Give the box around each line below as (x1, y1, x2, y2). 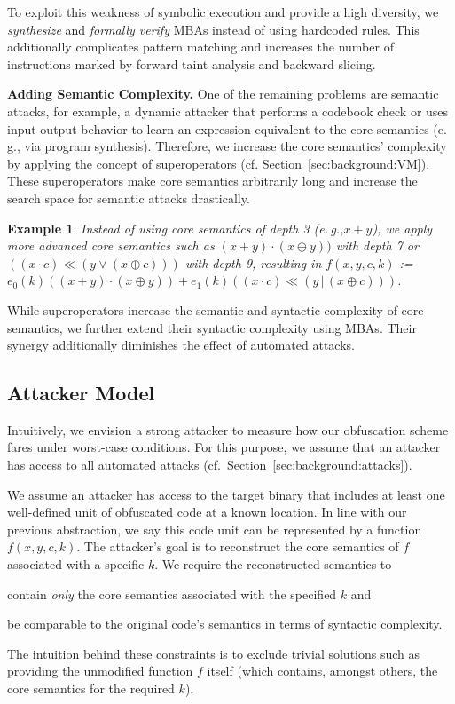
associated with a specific (7, 555, 145, 573)
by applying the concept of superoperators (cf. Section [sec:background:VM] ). (7, 154, 430, 172)
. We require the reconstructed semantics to (154, 555, 392, 573)
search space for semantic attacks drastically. (7, 188, 250, 207)
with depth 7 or (335, 236, 419, 255)
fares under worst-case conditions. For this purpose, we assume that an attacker (7, 438, 441, 456)
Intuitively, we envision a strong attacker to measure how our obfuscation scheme (7, 420, 449, 439)
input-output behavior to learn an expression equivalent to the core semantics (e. (7, 119, 447, 138)
